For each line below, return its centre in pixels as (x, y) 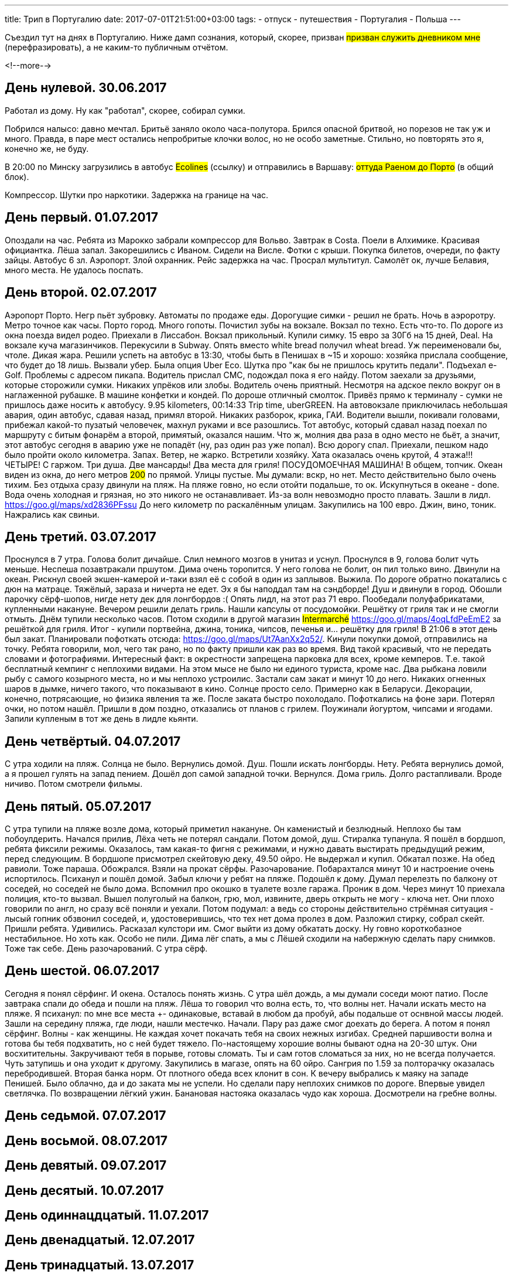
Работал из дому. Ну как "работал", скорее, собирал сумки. (125, 110)
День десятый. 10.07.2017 (84, 1190)
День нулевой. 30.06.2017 (86, 88)
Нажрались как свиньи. (52, 514)
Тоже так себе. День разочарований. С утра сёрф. (106, 949)
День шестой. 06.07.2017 (82, 971)
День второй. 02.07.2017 (81, 293)
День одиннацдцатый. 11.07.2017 (107, 1215)
